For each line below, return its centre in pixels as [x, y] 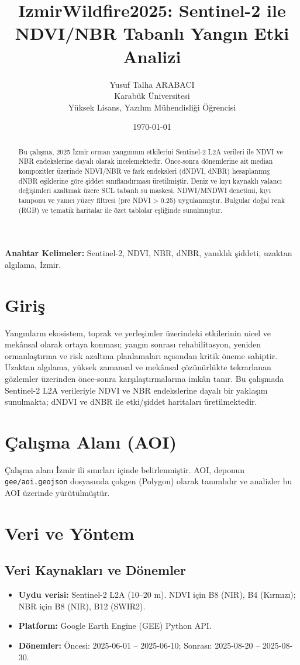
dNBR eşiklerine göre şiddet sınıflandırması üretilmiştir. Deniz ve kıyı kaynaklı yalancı [150, 180]
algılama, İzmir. [33, 264]
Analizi [152, 56]
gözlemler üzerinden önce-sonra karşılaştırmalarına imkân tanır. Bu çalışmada [144, 378]
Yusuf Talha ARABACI [152, 84]
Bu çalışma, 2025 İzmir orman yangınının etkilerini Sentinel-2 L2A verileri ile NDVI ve [151, 151]
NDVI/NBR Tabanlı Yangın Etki [152, 33]
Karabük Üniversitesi [152, 96]
